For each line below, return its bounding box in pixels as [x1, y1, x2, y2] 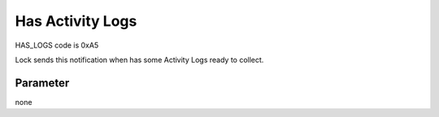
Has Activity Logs [15, 12, 137, 30]
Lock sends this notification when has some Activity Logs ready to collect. [15, 55, 264, 65]
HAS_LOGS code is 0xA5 [15, 40, 99, 50]
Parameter [15, 76, 70, 90]
